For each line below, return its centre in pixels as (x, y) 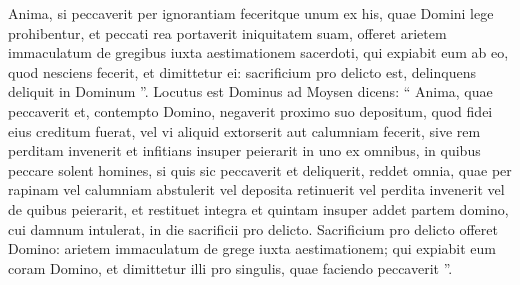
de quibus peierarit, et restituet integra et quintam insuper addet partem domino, (258, 208)
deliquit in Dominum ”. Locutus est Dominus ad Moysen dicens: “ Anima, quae (250, 91)
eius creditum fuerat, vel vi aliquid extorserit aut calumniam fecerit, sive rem (244, 130)
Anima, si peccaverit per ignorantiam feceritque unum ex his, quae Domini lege (251, 13)
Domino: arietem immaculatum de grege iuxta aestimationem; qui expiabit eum (252, 248)
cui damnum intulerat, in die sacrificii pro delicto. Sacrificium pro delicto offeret (253, 228)
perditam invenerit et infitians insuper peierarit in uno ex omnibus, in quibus (244, 150)
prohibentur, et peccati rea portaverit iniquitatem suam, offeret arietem (227, 32)
